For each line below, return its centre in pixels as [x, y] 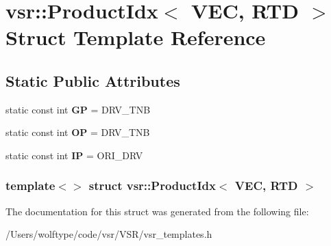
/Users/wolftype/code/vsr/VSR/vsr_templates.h [109, 234]
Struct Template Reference [136, 37]
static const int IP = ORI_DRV [74, 155]
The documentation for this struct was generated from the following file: [157, 211]
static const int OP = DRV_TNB [78, 132]
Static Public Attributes [93, 80]
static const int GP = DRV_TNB [78, 109]
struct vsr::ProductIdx [152, 186]
